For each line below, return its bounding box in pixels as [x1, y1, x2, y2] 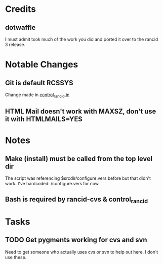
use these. [5, 254, 27, 260]
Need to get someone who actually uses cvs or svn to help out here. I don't [5, 249, 158, 255]
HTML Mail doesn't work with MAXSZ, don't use [5, 107, 157, 116]
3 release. [5, 42, 26, 48]
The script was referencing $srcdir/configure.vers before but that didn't [5, 175, 151, 181]
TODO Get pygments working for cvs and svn [5, 236, 147, 244]
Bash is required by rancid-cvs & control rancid [5, 195, 148, 205]
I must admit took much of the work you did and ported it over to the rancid [5, 36, 158, 42]
